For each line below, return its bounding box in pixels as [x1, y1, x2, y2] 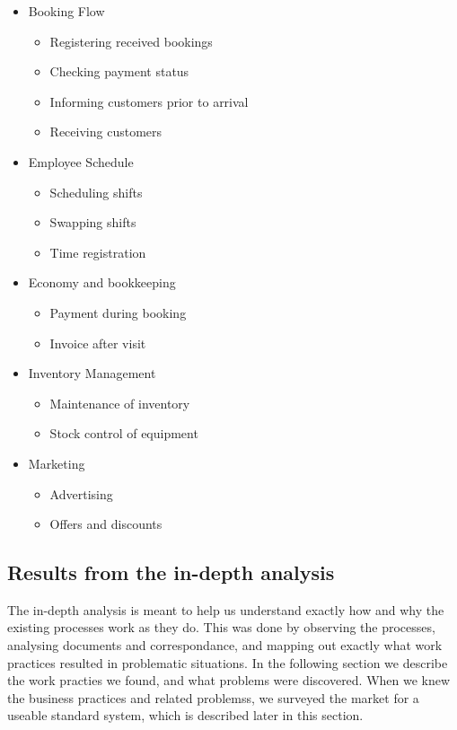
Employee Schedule [28, 152, 134, 171]
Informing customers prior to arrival [49, 92, 249, 110]
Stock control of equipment [49, 424, 198, 443]
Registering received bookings [49, 31, 213, 50]
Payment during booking [49, 303, 187, 321]
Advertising [49, 484, 113, 503]
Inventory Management [28, 364, 156, 383]
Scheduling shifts [49, 182, 143, 201]
